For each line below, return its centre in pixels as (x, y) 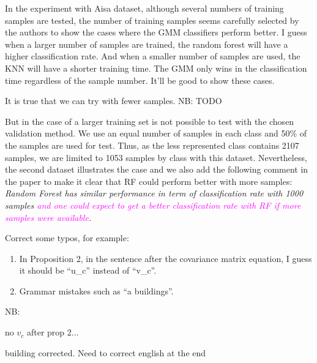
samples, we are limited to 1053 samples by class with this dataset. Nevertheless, (156, 157)
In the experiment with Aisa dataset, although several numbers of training (144, 8)
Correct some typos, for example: (67, 238)
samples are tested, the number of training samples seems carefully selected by (152, 20)
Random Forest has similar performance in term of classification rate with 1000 (154, 193)
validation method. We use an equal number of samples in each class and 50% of (156, 133)
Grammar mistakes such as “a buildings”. (96, 290)
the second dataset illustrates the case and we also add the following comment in (157, 169)
